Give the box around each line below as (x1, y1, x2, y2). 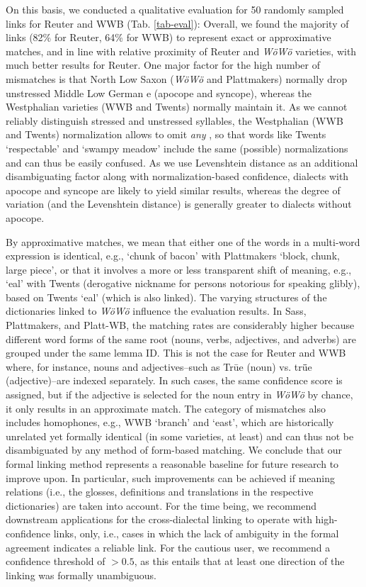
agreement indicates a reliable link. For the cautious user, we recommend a (6, 540, 331, 554)
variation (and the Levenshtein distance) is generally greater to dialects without (6, 196, 352, 211)
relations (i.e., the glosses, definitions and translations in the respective (6, 484, 314, 499)
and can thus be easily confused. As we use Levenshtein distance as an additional (6, 155, 358, 169)
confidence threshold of (6, 554, 105, 569)
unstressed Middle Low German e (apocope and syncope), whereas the (6, 85, 312, 100)
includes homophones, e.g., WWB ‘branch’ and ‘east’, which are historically (6, 415, 334, 430)
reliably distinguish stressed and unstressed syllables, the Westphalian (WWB (6, 113, 343, 128)
